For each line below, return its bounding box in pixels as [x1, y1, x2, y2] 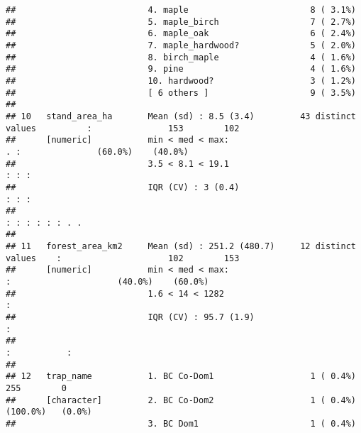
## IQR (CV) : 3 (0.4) [6, 182, 240, 192]
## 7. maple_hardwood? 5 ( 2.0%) [6, 40, 356, 50]
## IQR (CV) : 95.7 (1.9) [6, 312, 255, 323]
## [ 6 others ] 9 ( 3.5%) [6, 87, 356, 98]
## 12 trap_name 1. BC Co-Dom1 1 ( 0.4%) [6, 371, 356, 382]
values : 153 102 [6, 123, 240, 133]
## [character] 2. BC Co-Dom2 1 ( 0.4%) [6, 395, 356, 405]
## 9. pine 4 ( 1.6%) [6, 64, 356, 75]
